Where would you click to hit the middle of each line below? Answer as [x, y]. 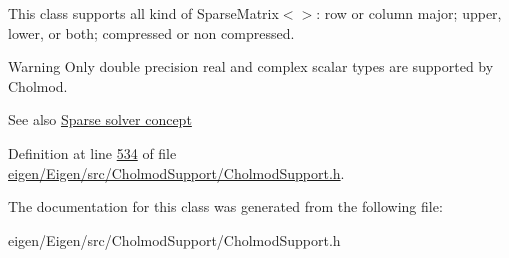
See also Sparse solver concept [100, 119]
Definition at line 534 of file [92, 152]
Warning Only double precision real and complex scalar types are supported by [251, 66]
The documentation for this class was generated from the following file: [225, 206]
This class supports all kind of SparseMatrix [143, 13]
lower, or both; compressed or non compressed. [151, 32]
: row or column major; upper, [409, 13]
